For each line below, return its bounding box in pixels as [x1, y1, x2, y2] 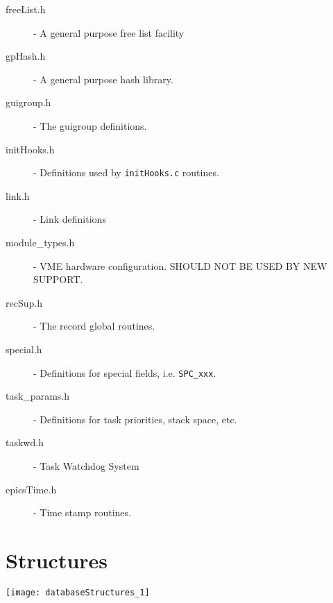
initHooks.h [6, 142, 55, 156]
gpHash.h [6, 49, 46, 63]
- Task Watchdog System [33, 459, 139, 473]
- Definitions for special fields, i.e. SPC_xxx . [33, 365, 216, 380]
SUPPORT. [33, 272, 83, 287]
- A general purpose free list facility [33, 25, 185, 40]
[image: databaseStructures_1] [6, 587, 150, 597]
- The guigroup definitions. [33, 118, 147, 133]
